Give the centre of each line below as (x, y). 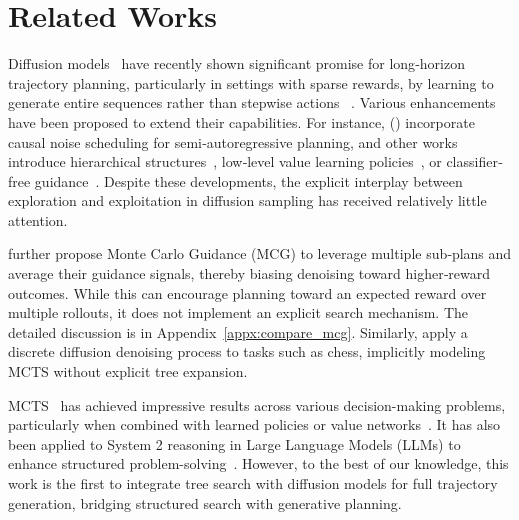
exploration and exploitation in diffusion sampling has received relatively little (247, 200)
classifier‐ (474, 161)
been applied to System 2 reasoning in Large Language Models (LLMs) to (234, 443)
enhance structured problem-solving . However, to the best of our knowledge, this (258, 463)
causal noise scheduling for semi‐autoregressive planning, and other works (233, 141)
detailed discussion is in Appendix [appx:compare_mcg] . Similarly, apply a (238, 331)
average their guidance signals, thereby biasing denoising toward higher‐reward (249, 273)
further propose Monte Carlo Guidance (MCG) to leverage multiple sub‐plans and (260, 253)
